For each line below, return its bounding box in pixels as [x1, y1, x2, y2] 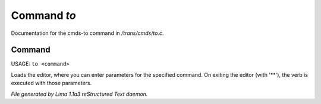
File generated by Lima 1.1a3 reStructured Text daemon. [11, 90, 148, 97]
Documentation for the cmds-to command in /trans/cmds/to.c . [11, 30, 164, 37]
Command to [11, 9, 77, 22]
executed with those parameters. [11, 80, 92, 87]
